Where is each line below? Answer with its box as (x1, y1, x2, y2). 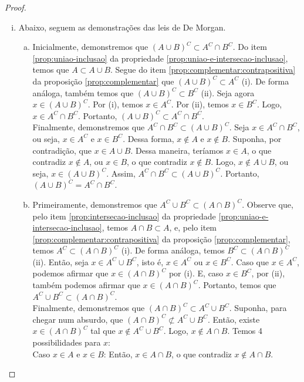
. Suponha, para (229, 302, 287, 314)
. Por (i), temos (87, 98, 143, 110)
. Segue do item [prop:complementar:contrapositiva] (110, 63, 296, 76)
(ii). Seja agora (201, 86, 255, 99)
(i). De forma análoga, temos (121, 244, 225, 256)
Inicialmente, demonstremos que (32, 40, 148, 53)
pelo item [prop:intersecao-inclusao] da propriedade (32, 209, 216, 222)
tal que (90, 324, 116, 337)
